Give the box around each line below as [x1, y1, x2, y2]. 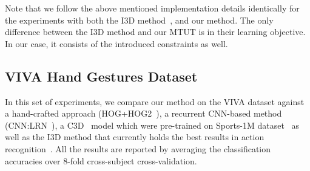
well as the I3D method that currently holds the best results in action [5, 131, 265, 143]
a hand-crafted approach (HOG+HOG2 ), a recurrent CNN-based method [5, 107, 282, 120]
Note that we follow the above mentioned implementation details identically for [5, 2, 300, 14]
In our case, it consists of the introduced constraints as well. [5, 37, 228, 50]
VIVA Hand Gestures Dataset [5, 66, 198, 85]
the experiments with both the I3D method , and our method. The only [5, 13, 274, 26]
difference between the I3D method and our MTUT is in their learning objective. [5, 25, 306, 38]
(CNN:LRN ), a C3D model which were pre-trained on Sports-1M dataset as [5, 118, 300, 131]
